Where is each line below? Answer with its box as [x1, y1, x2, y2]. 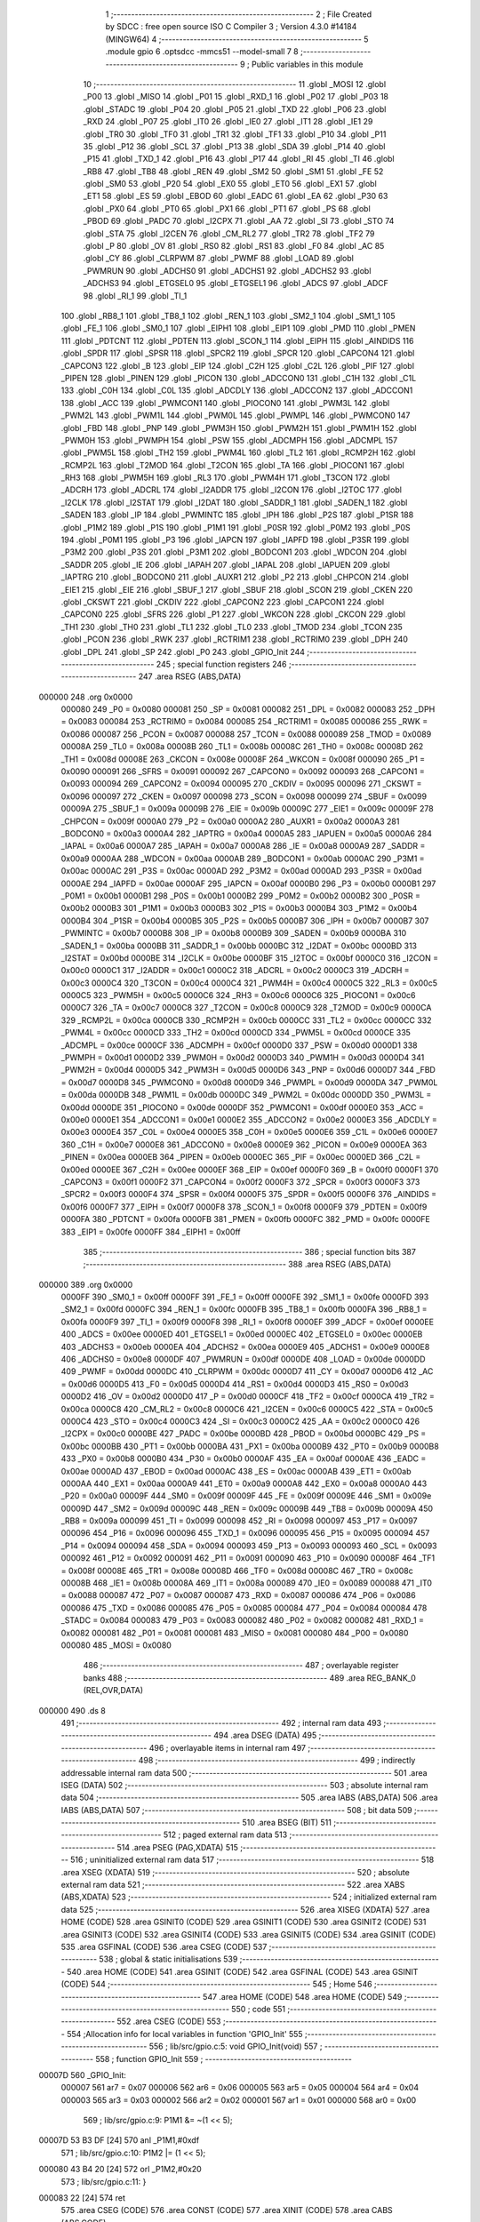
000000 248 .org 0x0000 [38, 691, 133, 702]
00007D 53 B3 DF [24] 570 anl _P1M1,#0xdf [38, 2135, 200, 2146]
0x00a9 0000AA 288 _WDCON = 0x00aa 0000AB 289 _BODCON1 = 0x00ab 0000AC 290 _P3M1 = [60, 853, 426, 864]
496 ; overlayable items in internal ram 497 [148, 1742, 307, 1753]
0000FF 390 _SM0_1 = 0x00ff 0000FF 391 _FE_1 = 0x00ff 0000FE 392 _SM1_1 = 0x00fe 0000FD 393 [60, 1291, 429, 1302]
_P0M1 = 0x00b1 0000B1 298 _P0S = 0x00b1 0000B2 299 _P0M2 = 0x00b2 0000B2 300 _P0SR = [60, 890, 421, 901]
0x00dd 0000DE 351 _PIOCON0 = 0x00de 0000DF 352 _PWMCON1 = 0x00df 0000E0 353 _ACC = [60, 1102, 424, 1113]
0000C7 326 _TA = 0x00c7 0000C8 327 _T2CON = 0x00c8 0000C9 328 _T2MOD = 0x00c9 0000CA [60, 1003, 432, 1013]
